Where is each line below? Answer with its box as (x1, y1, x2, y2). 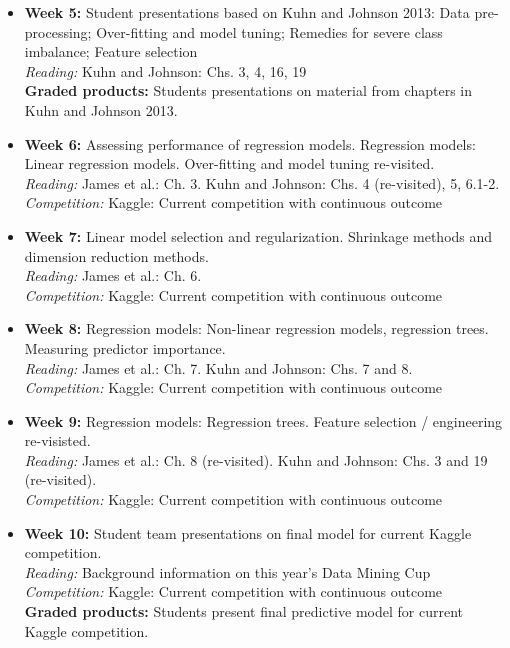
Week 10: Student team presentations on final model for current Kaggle (24, 522, 472, 543)
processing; (24, 21, 92, 42)
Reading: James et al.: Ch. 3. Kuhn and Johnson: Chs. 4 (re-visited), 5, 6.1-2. (24, 172, 500, 193)
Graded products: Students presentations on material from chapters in (24, 80, 473, 101)
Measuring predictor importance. (24, 337, 226, 358)
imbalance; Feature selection (24, 41, 198, 62)
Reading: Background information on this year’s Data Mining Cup (24, 561, 431, 582)
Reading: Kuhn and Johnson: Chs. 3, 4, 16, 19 (24, 60, 307, 81)
